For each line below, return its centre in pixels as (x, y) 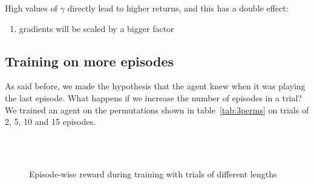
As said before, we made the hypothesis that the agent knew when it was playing (155, 86)
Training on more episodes (90, 61)
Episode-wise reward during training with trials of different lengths (153, 173)
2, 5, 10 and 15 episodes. (50, 122)
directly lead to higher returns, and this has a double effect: (178, 8)
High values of (31, 8)
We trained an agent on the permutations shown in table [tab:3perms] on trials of (157, 109)
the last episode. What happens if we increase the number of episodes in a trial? (153, 97)
